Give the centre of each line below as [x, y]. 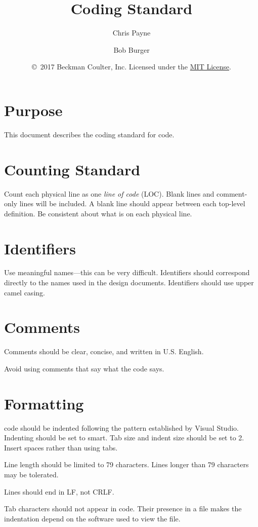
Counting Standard [72, 169]
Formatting [44, 403]
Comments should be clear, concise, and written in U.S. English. [104, 351]
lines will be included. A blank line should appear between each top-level [132, 203]
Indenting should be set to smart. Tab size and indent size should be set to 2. [124, 438]
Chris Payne [132, 33]
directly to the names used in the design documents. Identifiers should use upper [129, 283]
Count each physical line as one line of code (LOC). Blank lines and [109, 193]
